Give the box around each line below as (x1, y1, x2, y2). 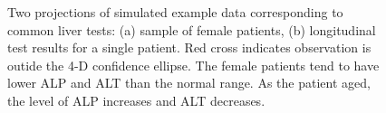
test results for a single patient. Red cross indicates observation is (7, 38, 372, 57)
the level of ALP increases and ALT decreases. (7, 90, 265, 109)
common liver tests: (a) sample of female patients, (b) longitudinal (7, 20, 376, 39)
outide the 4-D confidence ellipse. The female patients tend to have (7, 55, 380, 74)
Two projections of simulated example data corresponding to (7, 3, 343, 21)
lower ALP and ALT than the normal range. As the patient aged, (7, 73, 371, 92)
